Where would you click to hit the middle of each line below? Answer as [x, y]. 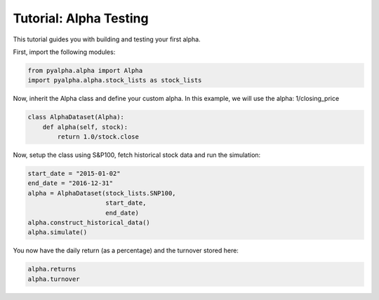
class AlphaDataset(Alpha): [76, 117]
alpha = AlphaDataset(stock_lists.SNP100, [102, 193]
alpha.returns [52, 269]
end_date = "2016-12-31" [71, 183]
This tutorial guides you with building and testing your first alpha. [107, 39]
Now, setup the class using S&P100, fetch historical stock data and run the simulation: [137, 155]
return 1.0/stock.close [98, 137]
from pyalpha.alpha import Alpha [85, 70]
